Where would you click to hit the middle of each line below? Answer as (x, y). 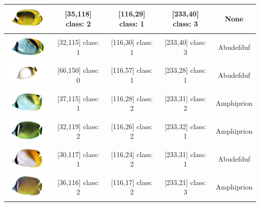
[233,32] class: (185, 126)
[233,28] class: (185, 70)
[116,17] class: (132, 182)
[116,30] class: (132, 42)
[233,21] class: (185, 182)
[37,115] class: (78, 98)
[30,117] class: (78, 154)
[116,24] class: (132, 154)
